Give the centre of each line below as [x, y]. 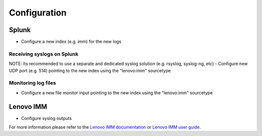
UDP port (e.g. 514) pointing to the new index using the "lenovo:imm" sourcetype [90, 70]
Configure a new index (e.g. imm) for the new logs [71, 42]
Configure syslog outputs [47, 118]
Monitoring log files [33, 83]
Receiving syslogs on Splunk [44, 54]
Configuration [38, 13]
